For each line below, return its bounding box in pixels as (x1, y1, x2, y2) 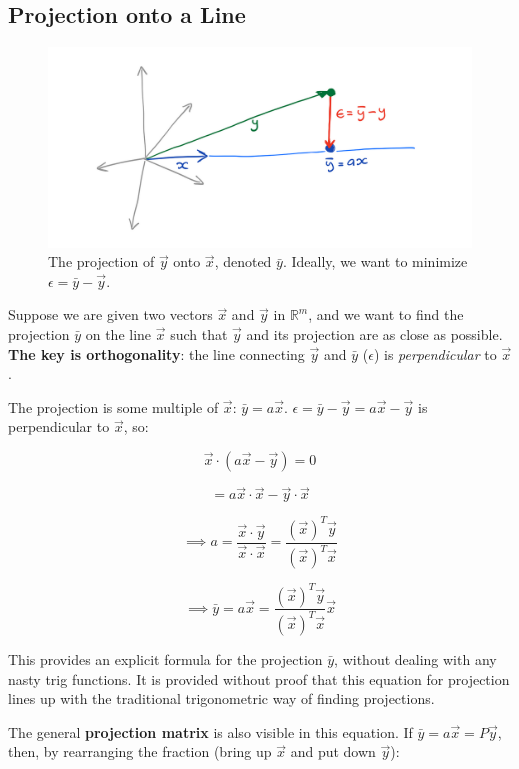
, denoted (214, 251, 272, 272)
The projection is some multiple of (8, 396, 219, 417)
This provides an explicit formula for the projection (8, 648, 323, 669)
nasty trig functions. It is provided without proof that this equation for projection (8, 668, 510, 689)
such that (170, 323, 228, 344)
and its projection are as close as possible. (246, 323, 503, 344)
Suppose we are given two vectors (8, 304, 213, 325)
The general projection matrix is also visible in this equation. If (8, 721, 413, 742)
